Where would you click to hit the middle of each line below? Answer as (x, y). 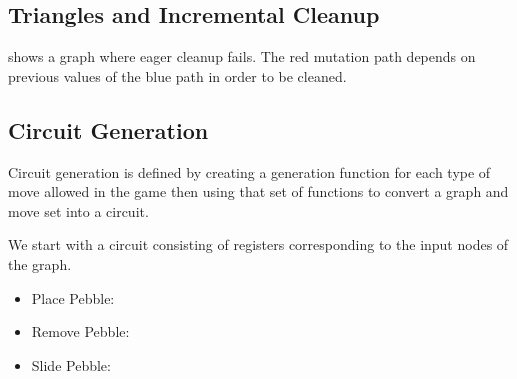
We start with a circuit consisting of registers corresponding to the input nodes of (258, 244)
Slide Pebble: (71, 364)
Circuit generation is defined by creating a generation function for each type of (249, 171)
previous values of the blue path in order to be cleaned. (177, 75)
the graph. (40, 263)
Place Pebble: (73, 297)
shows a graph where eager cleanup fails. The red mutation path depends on (242, 56)
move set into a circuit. (78, 210)
